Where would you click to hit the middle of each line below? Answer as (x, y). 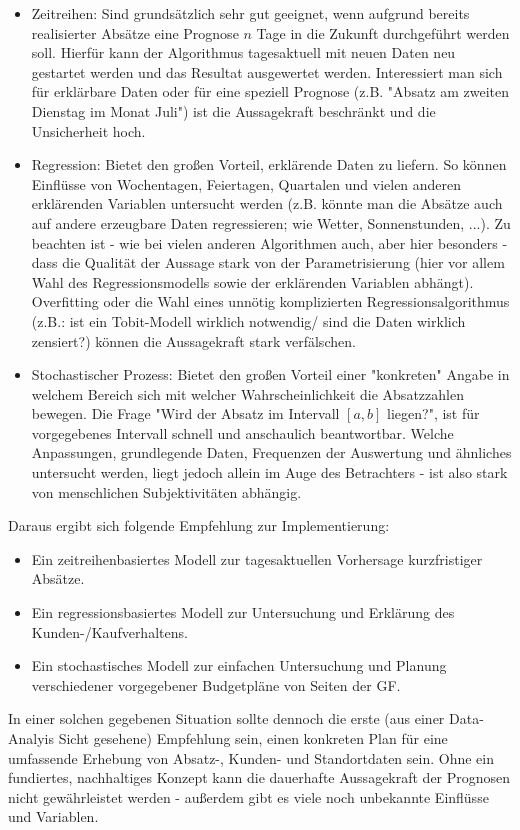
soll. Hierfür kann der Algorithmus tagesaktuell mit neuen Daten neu (243, 52)
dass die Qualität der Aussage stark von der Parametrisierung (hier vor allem (268, 262)
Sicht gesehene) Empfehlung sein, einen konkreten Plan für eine (253, 738)
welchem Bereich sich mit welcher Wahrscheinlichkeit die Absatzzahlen (247, 393)
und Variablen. (53, 816)
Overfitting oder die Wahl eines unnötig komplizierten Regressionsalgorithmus (270, 301)
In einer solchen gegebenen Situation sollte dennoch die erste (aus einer (226, 718)
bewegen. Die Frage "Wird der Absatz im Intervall (185, 413)
